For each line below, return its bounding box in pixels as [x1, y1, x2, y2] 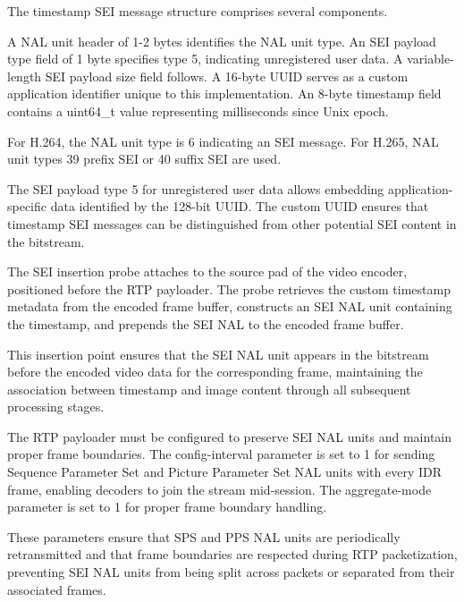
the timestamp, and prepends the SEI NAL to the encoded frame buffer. [7, 314, 404, 333]
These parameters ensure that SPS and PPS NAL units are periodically [7, 527, 401, 546]
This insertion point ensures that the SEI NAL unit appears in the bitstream [7, 344, 429, 363]
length [7, 66, 42, 85]
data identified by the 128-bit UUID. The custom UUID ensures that [50, 197, 429, 216]
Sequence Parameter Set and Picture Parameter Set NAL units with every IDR [7, 462, 443, 481]
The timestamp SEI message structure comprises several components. [7, 2, 388, 20]
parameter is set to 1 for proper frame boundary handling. [7, 497, 327, 516]
